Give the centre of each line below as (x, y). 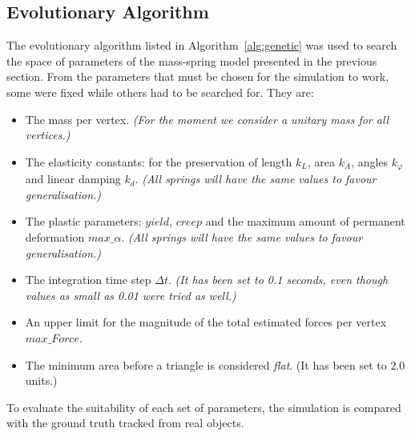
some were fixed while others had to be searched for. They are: (160, 92)
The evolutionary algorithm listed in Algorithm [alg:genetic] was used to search (202, 45)
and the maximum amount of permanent (305, 221)
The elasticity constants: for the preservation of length (159, 161)
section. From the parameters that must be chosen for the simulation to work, (198, 76)
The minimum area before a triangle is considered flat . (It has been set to (206, 364)
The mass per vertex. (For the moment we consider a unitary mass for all (207, 119)
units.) (41, 380)
